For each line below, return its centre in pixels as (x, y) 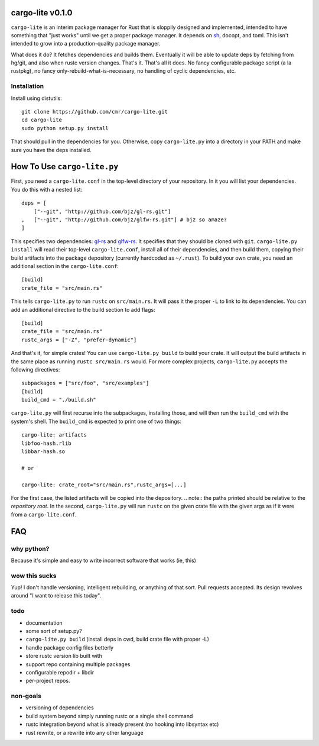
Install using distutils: (36, 98)
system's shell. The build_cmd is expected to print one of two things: (96, 421)
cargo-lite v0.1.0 (42, 13)
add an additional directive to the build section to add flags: (83, 309)
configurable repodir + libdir (60, 672)
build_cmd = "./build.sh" (59, 400)
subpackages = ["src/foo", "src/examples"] (85, 383)
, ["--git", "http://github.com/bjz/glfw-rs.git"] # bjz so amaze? (124, 220)
